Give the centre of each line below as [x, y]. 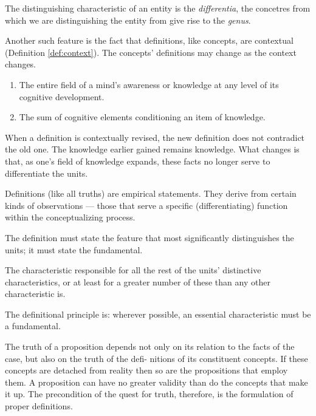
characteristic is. [35, 294]
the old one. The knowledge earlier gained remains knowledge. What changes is [152, 149]
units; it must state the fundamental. [74, 249]
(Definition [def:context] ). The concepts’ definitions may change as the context [151, 52]
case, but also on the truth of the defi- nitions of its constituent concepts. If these [156, 358]
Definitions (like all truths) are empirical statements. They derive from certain [151, 193]
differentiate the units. [46, 173]
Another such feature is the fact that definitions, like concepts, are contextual [149, 40]
